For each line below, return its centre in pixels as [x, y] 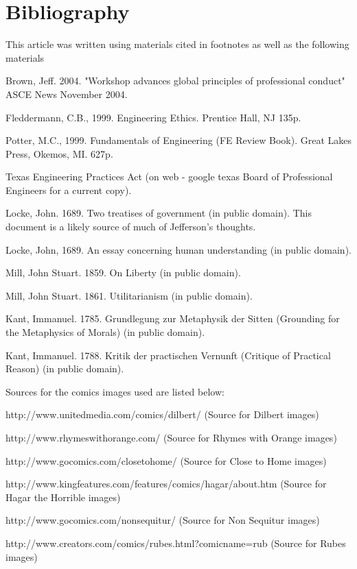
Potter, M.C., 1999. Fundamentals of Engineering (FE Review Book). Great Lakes [178, 140]
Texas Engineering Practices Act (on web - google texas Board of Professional [169, 177]
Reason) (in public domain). [65, 368]
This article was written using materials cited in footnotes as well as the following [177, 44]
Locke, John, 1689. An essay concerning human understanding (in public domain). [178, 249]
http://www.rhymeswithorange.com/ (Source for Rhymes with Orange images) [171, 437]
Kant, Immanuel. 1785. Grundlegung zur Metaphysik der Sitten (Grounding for [173, 318]
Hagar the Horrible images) [63, 497]
